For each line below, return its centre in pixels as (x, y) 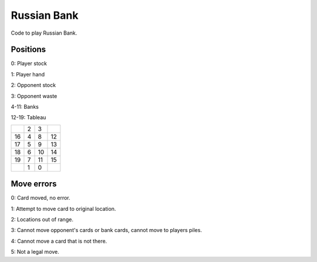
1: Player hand (28, 74)
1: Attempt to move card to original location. (63, 209)
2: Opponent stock (33, 85)
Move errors (34, 184)
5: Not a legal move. (35, 252)
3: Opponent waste (34, 96)
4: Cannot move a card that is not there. (59, 241)
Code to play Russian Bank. (44, 33)
